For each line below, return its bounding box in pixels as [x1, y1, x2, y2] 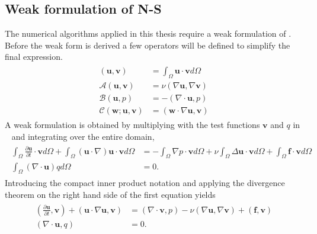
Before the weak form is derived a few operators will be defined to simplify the [5, 39, 290, 51]
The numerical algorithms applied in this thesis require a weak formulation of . [5, 27, 292, 40]
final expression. [5, 50, 63, 63]
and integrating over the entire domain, [11, 130, 155, 142]
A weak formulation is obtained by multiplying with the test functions [5, 118, 260, 130]
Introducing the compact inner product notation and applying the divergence [5, 177, 285, 189]
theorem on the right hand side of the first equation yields [5, 188, 216, 200]
